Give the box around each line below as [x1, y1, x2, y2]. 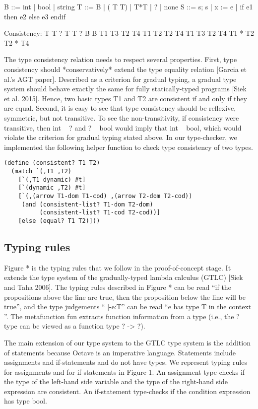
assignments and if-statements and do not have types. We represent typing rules [4, 357, 247, 367]
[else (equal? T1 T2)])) [18, 217, 100, 224]
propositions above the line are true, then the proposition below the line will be [4, 291, 246, 302]
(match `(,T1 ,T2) [11, 167, 72, 175]
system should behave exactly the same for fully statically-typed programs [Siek [4, 83, 247, 94]
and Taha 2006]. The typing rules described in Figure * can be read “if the [4, 281, 231, 292]
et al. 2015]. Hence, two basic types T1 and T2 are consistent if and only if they [4, 93, 247, 103]
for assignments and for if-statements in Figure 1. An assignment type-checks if [4, 366, 245, 377]
